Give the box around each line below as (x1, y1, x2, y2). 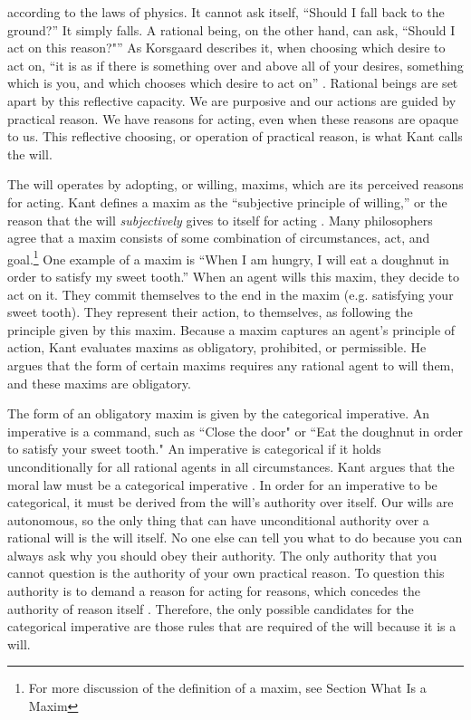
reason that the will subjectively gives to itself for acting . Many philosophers (7, 210, 433, 229)
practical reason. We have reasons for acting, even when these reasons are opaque (7, 109, 459, 128)
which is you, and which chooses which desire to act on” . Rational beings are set (7, 73, 458, 92)
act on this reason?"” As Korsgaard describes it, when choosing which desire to (7, 38, 446, 57)
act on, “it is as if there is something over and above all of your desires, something (7, 55, 464, 74)
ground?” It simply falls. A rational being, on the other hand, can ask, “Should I (7, 20, 456, 39)
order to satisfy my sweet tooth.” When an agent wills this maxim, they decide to (7, 266, 459, 285)
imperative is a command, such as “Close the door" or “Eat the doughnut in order (7, 421, 463, 440)
